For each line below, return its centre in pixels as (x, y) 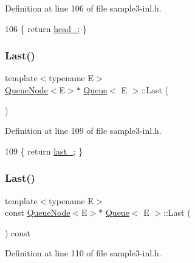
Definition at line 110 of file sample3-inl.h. (83, 253)
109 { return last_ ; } (44, 151)
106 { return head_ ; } (46, 28)
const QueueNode (38, 212)
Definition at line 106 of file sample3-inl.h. (83, 8)
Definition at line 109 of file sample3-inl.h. (83, 131)
